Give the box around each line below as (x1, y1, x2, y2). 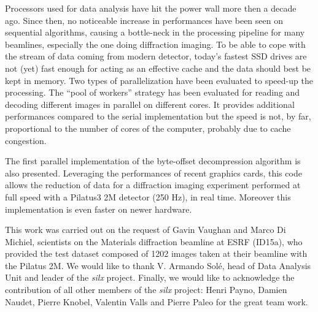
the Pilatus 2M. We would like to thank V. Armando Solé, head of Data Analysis (5, 259, 311, 272)
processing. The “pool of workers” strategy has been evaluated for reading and (5, 86, 300, 99)
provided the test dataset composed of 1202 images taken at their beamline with (5, 247, 308, 260)
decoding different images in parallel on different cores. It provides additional (5, 97, 295, 110)
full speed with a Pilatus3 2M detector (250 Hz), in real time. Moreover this (5, 190, 291, 203)
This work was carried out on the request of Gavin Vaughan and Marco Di (5, 223, 286, 236)
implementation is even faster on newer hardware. (5, 202, 192, 215)
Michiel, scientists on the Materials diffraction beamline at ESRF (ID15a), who (5, 235, 303, 248)
